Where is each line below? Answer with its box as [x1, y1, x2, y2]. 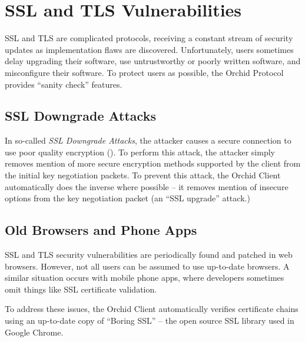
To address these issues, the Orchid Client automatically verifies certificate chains [5, 303, 299, 315]
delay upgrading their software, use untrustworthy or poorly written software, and [5, 55, 301, 67]
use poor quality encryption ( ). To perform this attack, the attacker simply [5, 145, 275, 158]
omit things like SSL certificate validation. [5, 283, 157, 295]
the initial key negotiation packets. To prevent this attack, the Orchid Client [5, 169, 281, 181]
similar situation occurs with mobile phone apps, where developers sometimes [5, 271, 284, 284]
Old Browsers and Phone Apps [5, 221, 197, 239]
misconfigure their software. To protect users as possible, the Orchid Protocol [5, 66, 284, 78]
